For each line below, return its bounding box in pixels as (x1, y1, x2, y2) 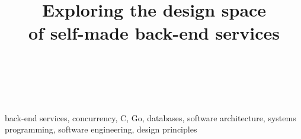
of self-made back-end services (28, 21, 280, 45)
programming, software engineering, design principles (5, 123, 197, 135)
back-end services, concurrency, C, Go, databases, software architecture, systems (5, 111, 296, 124)
